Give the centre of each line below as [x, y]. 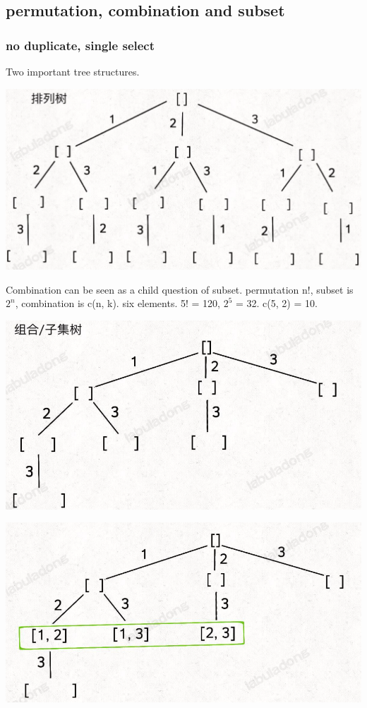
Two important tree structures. [73, 71]
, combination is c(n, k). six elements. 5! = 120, [118, 303]
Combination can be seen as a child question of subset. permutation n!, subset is [180, 289]
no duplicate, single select [80, 45]
